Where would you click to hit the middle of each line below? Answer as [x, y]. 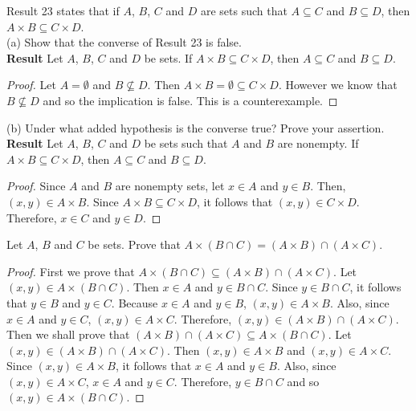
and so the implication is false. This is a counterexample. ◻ [190, 100]
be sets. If [168, 57]
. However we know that [338, 85]
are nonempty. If [318, 143]
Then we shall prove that [68, 334]
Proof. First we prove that [71, 271]
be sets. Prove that [134, 244]
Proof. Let [31, 85]
